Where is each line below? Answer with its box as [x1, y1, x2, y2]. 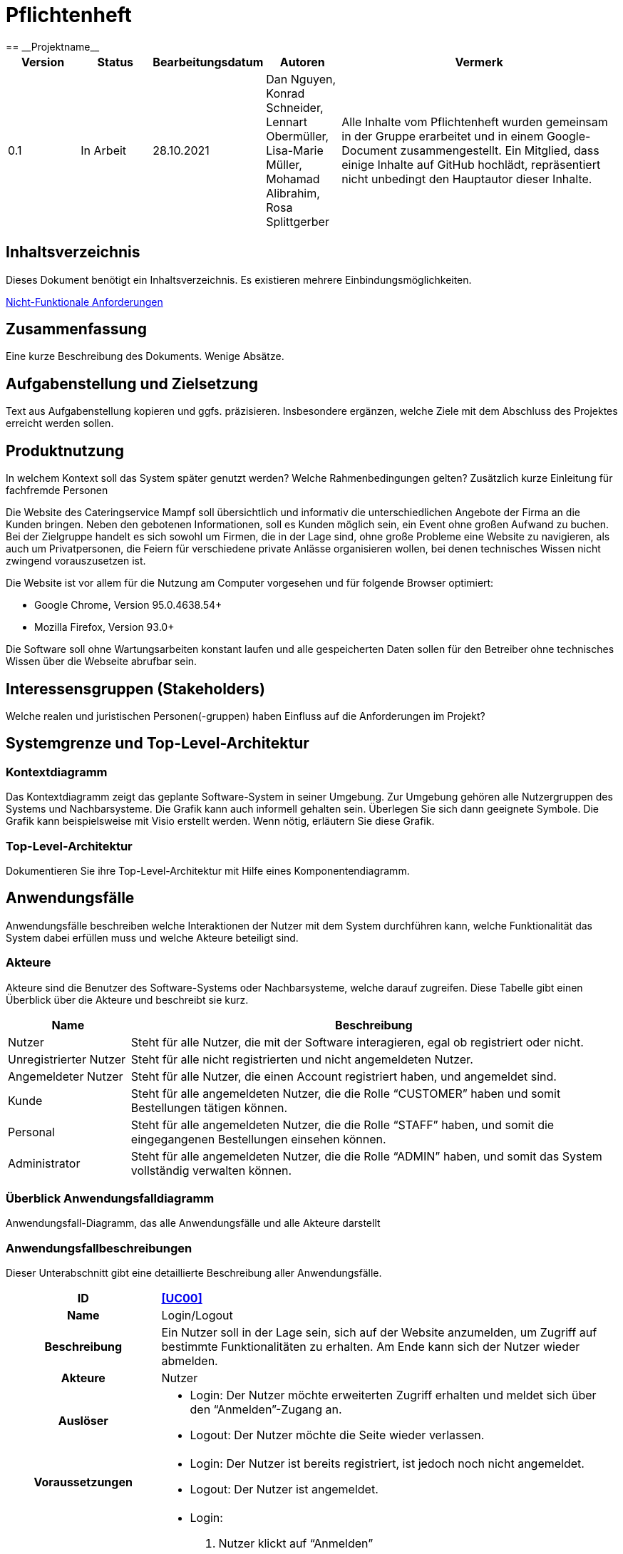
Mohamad [266, 171, 320, 186]
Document [341, 143, 398, 158]
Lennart [266, 114, 308, 129]
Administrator [8, 1156, 81, 1170]
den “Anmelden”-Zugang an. [190, 1402, 342, 1417]
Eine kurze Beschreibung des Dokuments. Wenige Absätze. [6, 350, 284, 363]
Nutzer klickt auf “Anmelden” [218, 1536, 374, 1551]
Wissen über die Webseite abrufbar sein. [6, 655, 197, 668]
